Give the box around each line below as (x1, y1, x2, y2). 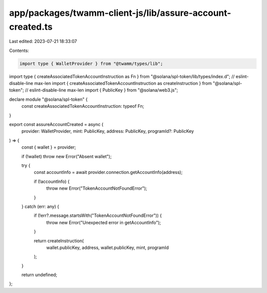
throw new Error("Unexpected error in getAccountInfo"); (46, 219, 161, 225)
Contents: (9, 47, 29, 53)
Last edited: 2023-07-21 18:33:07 (9, 39, 77, 44)
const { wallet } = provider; (21, 144, 76, 150)
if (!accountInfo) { (34, 178, 70, 184)
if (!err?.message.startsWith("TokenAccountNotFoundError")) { (34, 212, 162, 218)
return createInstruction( (34, 238, 84, 244)
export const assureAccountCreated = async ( (9, 122, 104, 127)
